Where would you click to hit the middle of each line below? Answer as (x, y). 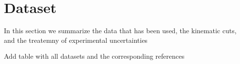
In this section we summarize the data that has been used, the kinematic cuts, (120, 31)
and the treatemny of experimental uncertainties (76, 40)
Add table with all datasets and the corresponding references (94, 56)
